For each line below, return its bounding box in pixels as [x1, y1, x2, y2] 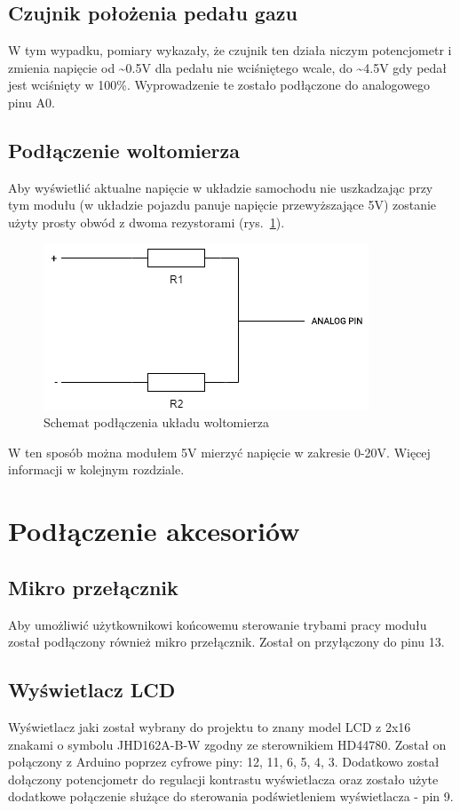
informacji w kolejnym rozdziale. [8, 460, 185, 479]
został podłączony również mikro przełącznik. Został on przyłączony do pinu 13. [8, 632, 445, 651]
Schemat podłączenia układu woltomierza [44, 413, 270, 432]
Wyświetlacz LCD [8, 676, 176, 704]
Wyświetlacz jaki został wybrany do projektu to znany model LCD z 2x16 [8, 717, 411, 735]
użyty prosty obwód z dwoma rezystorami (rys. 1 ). [8, 212, 285, 231]
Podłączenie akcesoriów [8, 513, 300, 549]
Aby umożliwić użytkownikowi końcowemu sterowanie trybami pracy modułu [8, 615, 427, 633]
